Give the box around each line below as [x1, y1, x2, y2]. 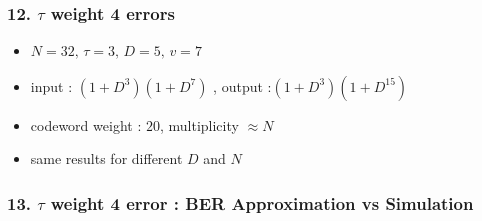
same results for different [30, 148, 183, 169]
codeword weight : [30, 114, 142, 135]
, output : [213, 75, 272, 96]
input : [30, 75, 73, 96]
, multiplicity [159, 114, 239, 135]
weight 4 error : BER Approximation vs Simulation [50, 190, 474, 215]
